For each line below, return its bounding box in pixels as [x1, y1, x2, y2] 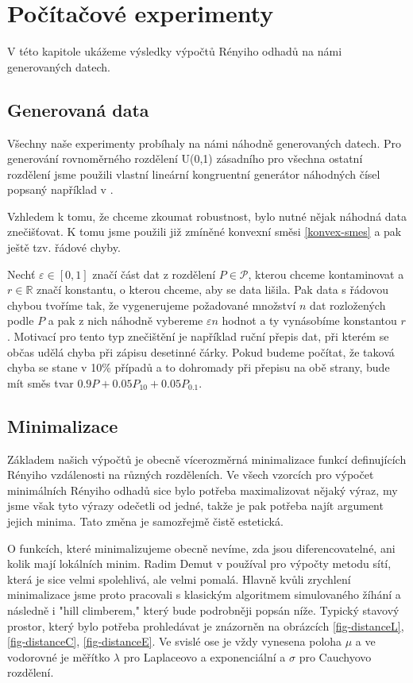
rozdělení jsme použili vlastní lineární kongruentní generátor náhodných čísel [7, 165, 380, 182]
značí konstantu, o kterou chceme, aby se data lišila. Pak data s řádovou [37, 281, 389, 298]
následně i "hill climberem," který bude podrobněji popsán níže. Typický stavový [7, 601, 399, 618]
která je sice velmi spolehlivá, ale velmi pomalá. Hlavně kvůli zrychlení [7, 570, 351, 587]
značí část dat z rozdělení [92, 265, 216, 282]
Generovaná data [7, 97, 149, 122]
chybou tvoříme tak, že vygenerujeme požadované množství [7, 296, 296, 313]
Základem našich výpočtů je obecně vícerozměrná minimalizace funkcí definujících [7, 450, 407, 467]
